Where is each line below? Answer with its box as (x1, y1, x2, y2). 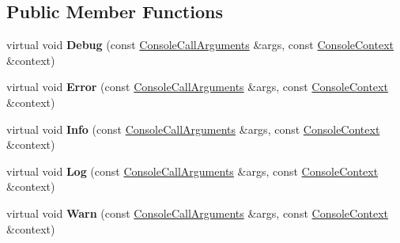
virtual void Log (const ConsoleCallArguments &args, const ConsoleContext (6, 162, 379, 179)
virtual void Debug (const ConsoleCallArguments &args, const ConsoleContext (6, 36, 394, 53)
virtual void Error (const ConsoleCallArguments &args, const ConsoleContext (6, 78, 388, 95)
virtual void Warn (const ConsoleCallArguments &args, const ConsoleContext (6, 204, 389, 221)
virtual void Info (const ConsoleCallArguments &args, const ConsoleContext (6, 120, 380, 137)
